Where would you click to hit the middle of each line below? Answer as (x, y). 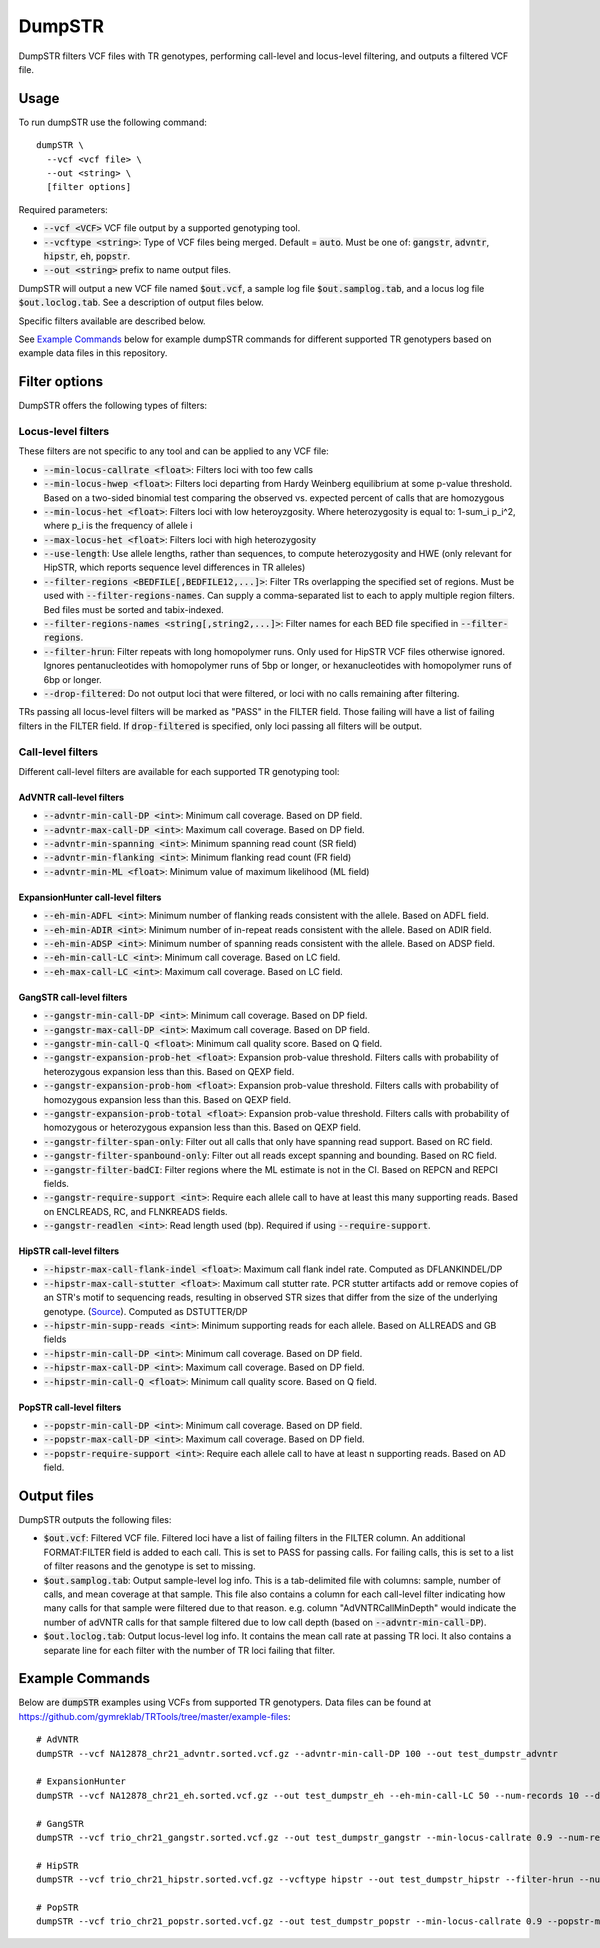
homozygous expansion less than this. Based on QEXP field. (167, 1099)
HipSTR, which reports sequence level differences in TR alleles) (174, 567)
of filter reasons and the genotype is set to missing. (149, 1566)
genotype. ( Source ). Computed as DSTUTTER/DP (145, 1311)
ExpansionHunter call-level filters (90, 897)
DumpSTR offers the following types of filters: (113, 406)
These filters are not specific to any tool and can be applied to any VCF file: (173, 451)
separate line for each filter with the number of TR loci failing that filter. (189, 1650)
